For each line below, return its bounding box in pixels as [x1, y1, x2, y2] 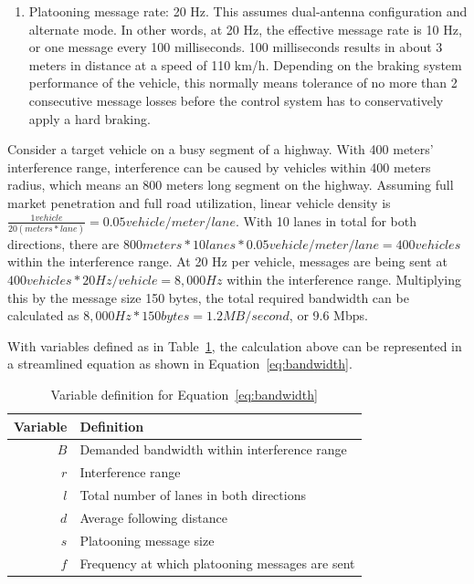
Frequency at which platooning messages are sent [79, 553, 355, 572]
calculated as [7, 306, 79, 325]
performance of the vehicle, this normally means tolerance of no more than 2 [28, 73, 458, 92]
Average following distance [79, 507, 227, 527]
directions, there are [7, 234, 120, 253]
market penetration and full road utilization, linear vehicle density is [7, 193, 391, 212]
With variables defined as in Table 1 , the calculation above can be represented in [7, 336, 462, 355]
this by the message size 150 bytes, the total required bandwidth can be [7, 287, 409, 307]
